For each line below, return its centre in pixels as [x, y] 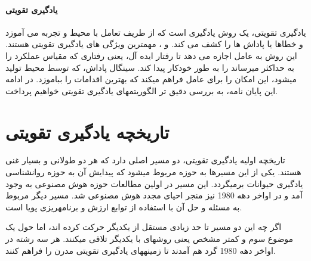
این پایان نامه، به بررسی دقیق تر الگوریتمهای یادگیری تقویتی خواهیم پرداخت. [142, 90]
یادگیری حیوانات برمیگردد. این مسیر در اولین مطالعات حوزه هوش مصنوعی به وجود [154, 183]
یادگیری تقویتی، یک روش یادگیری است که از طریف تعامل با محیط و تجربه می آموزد [156, 32]
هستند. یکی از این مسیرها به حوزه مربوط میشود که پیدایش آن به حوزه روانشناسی [153, 172]
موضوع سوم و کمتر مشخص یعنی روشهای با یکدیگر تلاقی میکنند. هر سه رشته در [150, 239]
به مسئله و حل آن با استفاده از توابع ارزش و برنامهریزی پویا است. [124, 206]
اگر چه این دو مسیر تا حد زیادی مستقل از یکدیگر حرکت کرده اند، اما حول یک [144, 227]
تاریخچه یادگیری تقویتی [87, 131]
